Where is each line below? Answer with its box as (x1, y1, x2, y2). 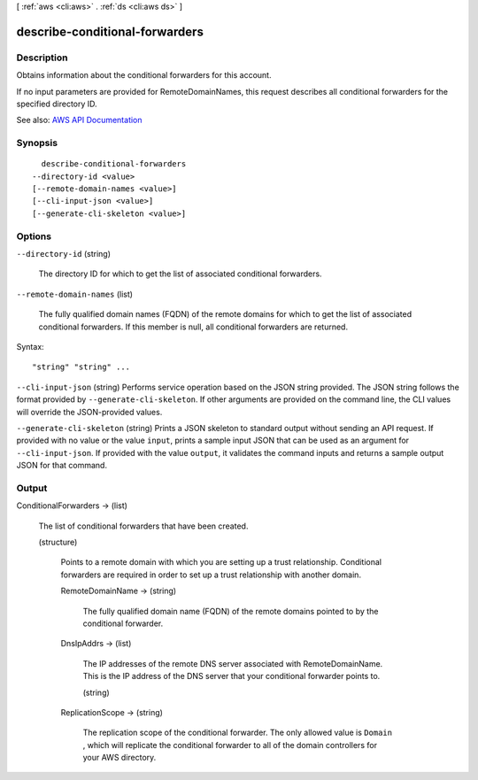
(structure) (38, 537, 78, 547)
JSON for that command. (16, 460, 108, 471)
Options (16, 230, 52, 243)
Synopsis (16, 137, 58, 150)
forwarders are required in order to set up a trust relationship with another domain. (60, 569, 362, 580)
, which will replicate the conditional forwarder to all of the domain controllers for (82, 739, 378, 750)
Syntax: (16, 341, 44, 351)
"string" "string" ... (32, 362, 131, 372)
